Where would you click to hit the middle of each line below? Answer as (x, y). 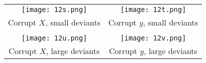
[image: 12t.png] (153, 9)
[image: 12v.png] (153, 38)
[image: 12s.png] (54, 9)
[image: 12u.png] (54, 38)
